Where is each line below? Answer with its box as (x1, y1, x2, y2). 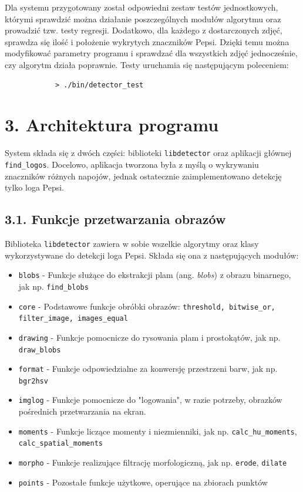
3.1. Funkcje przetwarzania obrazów (5, 210, 226, 228)
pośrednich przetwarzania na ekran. (18, 405, 146, 418)
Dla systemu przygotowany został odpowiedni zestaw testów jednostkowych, (5, 1, 278, 13)
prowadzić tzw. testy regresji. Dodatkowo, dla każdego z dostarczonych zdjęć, (5, 24, 282, 36)
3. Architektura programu (5, 113, 219, 137)
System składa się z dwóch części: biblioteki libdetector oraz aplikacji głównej (5, 147, 292, 159)
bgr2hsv (18, 376, 48, 385)
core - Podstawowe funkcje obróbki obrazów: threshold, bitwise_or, (18, 300, 275, 312)
